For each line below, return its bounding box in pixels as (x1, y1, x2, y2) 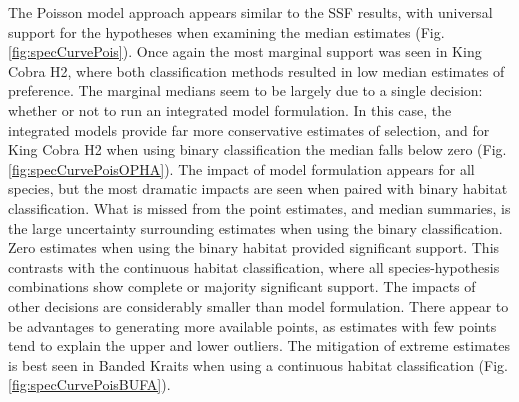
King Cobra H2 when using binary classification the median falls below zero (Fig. (8, 139, 507, 160)
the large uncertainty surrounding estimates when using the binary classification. (8, 217, 503, 238)
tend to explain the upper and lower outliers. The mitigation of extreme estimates (8, 335, 511, 356)
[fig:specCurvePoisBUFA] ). (8, 374, 171, 395)
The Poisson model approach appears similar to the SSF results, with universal (8, 2, 493, 22)
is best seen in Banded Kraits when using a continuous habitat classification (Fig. (8, 354, 508, 375)
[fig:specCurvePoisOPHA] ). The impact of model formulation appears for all (8, 158, 475, 179)
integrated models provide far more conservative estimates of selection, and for (8, 119, 490, 140)
